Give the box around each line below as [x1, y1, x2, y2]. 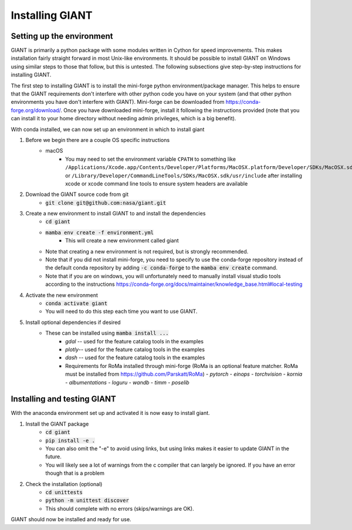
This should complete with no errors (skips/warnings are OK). [45, 505, 195, 512]
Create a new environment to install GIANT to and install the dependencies [25, 210, 206, 217]
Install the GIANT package [25, 420, 89, 427]
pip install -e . [45, 437, 95, 444]
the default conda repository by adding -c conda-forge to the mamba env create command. [45, 264, 278, 271]
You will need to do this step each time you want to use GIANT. [45, 308, 198, 315]
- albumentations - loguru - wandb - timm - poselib [65, 379, 190, 386]
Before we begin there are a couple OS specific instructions [25, 136, 170, 143]
